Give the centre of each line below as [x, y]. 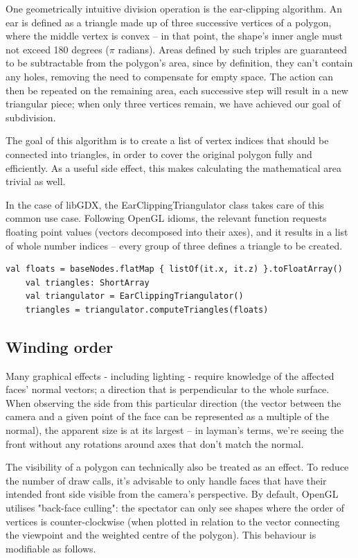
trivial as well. [36, 181]
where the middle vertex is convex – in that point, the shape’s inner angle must [174, 36]
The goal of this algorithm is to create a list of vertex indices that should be [167, 140]
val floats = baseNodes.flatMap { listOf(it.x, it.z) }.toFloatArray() [174, 269]
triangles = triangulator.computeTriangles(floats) [147, 309]
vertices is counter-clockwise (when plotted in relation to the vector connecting [173, 521]
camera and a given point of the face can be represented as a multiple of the [167, 416]
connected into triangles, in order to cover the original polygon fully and [159, 154]
